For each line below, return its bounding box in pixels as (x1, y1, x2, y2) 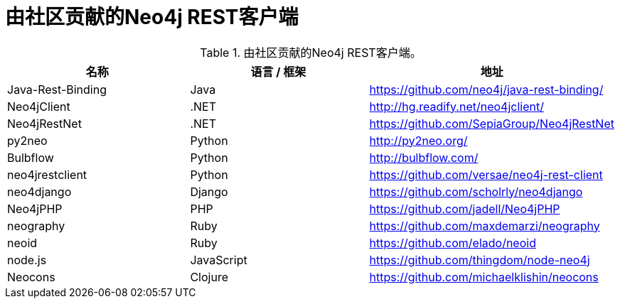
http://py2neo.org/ (369, 133, 468, 148)
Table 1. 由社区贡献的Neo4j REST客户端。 (200, 45, 422, 60)
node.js (7, 252, 47, 267)
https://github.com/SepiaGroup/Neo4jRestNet (369, 116, 614, 131)
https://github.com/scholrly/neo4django (369, 184, 583, 199)
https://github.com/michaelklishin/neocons (369, 269, 599, 284)
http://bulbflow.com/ (369, 150, 479, 165)
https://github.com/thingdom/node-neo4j (369, 252, 590, 267)
